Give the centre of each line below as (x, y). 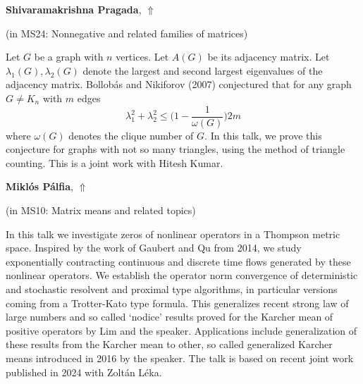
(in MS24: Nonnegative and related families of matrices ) (127, 33)
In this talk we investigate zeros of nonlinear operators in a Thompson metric (173, 234)
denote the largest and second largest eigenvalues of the (203, 70)
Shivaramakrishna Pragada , (74, 9)
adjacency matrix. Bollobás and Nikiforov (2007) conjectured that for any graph (179, 84)
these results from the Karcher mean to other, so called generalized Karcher (169, 344)
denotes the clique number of (131, 135)
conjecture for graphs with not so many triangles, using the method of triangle (176, 149)
